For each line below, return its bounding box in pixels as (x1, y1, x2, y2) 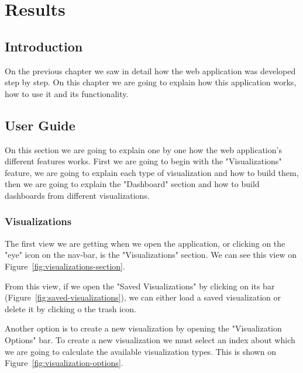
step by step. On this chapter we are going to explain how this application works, (5, 76, 297, 88)
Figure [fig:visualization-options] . (5, 357, 123, 369)
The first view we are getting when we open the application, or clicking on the (5, 237, 285, 249)
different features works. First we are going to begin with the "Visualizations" (5, 155, 282, 167)
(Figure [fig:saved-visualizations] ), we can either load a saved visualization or (5, 291, 281, 303)
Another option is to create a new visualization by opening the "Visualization (5, 322, 282, 334)
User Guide (5, 116, 75, 134)
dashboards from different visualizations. (5, 189, 150, 201)
